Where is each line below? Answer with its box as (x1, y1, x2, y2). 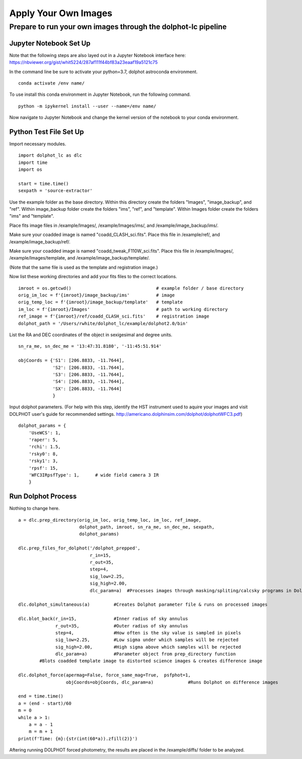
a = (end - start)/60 (18, 701, 71, 706)
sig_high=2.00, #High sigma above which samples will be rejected (55, 644, 242, 650)
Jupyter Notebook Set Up (9, 39, 91, 47)
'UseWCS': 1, (28, 430, 61, 435)
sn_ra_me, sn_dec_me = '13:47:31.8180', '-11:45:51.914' (18, 343, 162, 349)
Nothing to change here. (9, 505, 60, 512)
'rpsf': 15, (28, 465, 58, 471)
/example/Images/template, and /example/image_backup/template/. (9, 255, 150, 261)
